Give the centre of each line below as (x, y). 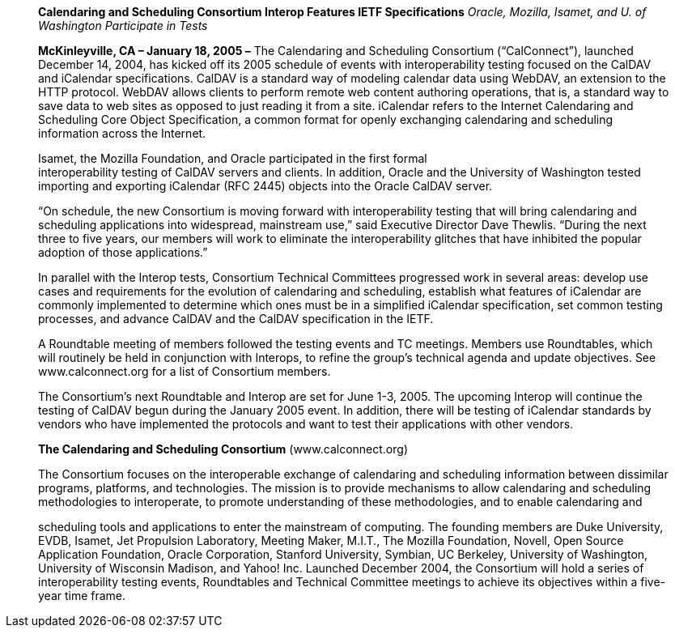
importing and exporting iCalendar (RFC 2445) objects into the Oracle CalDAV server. (265, 186)
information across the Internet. (122, 133)
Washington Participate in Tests (123, 26)
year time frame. (82, 596)
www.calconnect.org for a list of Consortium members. (185, 371)
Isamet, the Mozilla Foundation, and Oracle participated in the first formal (233, 158)
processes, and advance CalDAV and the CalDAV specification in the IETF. (236, 319)
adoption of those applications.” (123, 252)
